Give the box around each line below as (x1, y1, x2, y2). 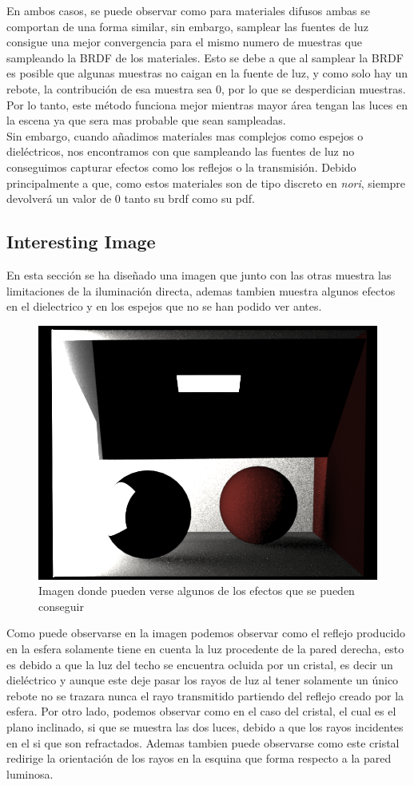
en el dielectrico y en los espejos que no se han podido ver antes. (6, 298, 322, 315)
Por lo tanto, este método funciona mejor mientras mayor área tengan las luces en (6, 96, 408, 113)
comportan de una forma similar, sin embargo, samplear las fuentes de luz (6, 18, 368, 34)
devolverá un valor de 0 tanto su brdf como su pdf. (6, 190, 256, 207)
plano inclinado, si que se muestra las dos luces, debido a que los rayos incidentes (6, 719, 404, 735)
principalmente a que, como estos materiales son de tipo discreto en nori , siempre (6, 174, 406, 191)
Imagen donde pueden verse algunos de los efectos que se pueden (38, 582, 355, 599)
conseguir (38, 597, 84, 614)
